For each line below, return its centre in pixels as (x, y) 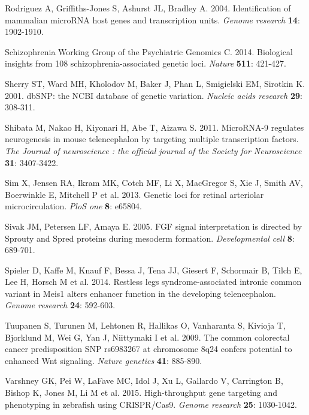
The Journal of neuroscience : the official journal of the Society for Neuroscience (153, 150)
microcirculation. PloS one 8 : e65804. (73, 206)
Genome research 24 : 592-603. (60, 305)
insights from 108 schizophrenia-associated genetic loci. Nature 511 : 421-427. (146, 63)
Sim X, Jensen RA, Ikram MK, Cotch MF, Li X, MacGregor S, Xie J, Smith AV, (154, 183)
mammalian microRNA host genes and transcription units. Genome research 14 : (152, 19)
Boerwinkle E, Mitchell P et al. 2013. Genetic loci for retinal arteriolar (134, 194)
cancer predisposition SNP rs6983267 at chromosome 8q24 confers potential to (149, 349)
